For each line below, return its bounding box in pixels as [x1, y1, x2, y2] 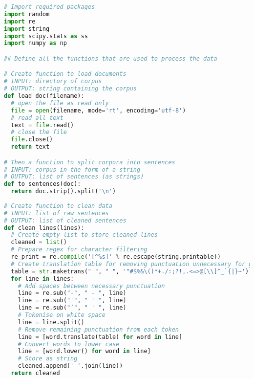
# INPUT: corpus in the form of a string [4, 166, 141, 173]
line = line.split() [18, 318, 85, 326]
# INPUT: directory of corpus [4, 78, 102, 85]
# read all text [11, 114, 63, 121]
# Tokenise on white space [18, 312, 106, 319]
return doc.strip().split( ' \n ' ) [11, 188, 116, 195]
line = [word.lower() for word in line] [18, 348, 151, 355]
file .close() [11, 136, 53, 143]
